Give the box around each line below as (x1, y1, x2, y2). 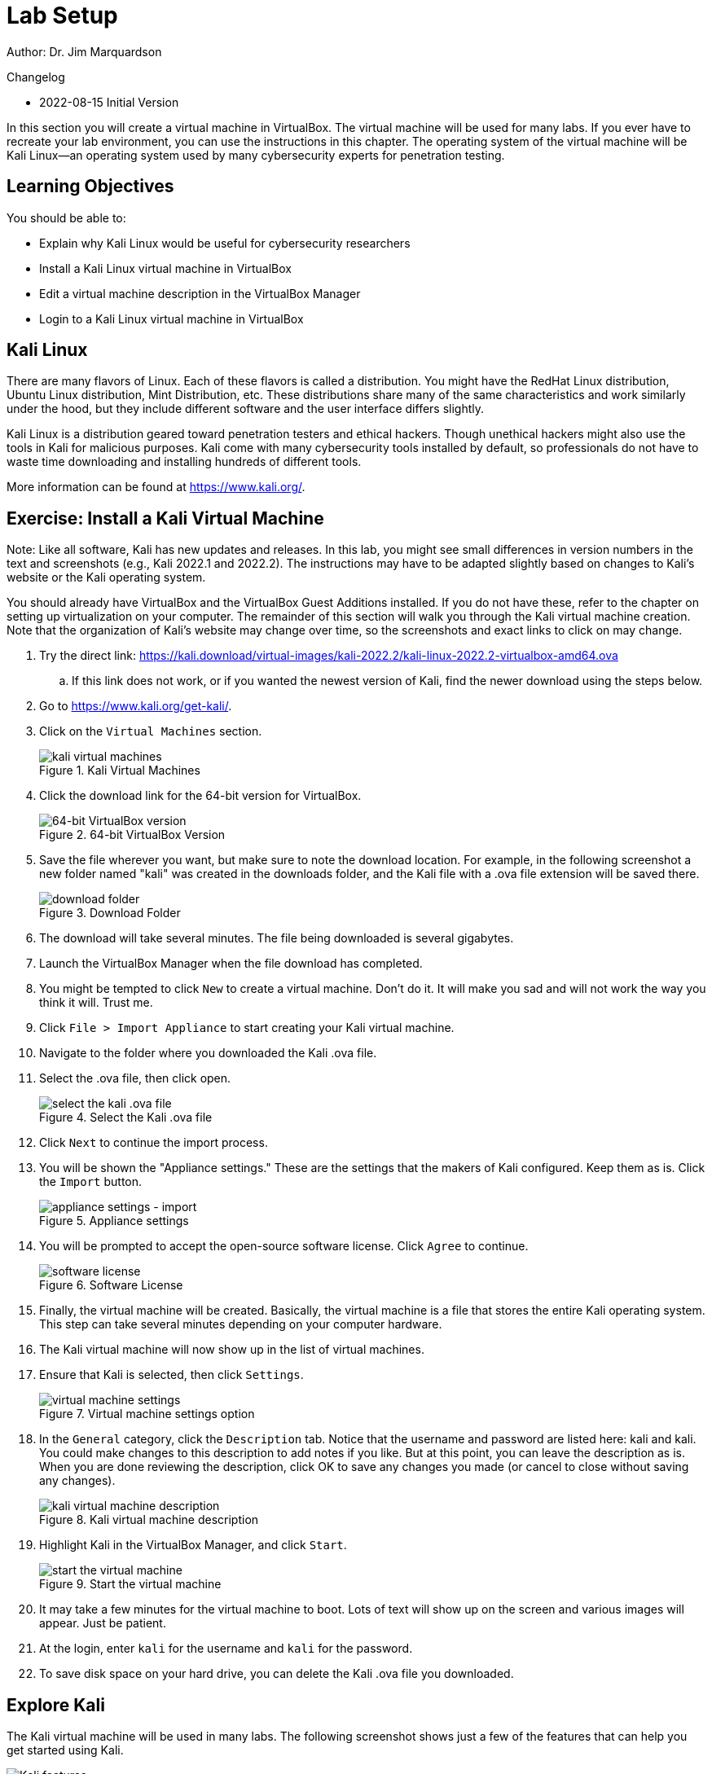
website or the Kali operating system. (7, 570, 206, 585)
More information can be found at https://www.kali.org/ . (7, 480, 305, 494)
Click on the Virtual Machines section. (39, 724, 262, 739)
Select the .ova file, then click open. (39, 1071, 231, 1086)
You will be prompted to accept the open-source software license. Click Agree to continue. (39, 1239, 529, 1254)
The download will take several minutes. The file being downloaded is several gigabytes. (39, 931, 514, 946)
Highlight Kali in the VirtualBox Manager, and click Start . (39, 1538, 347, 1552)
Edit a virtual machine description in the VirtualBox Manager (39, 286, 361, 301)
